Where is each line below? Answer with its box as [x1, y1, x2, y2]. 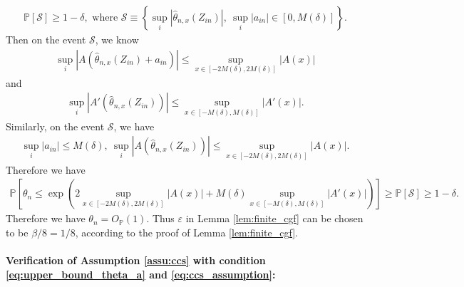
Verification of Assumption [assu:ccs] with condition [6, 252, 266, 267]
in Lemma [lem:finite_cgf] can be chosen [185, 211, 364, 226]
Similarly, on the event [6, 118, 105, 133]
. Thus [146, 211, 175, 226]
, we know [95, 32, 139, 47]
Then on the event [6, 32, 86, 47]
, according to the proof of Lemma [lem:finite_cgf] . [75, 224, 298, 239]
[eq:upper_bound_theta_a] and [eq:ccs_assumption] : [6, 266, 276, 281]
